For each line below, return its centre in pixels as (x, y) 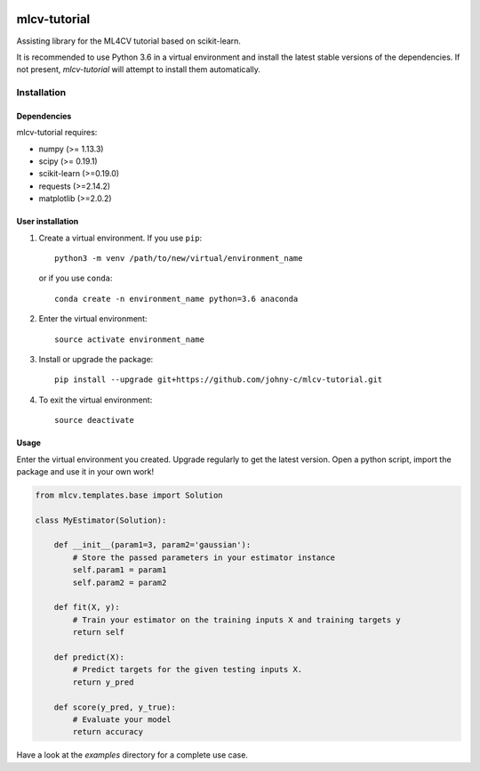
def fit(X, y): (87, 607)
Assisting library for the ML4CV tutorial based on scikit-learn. (129, 41)
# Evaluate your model (122, 719)
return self (98, 633)
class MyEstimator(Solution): (101, 520)
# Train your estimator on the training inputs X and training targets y (237, 620)
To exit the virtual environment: (96, 400)
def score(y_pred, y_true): (115, 707)
